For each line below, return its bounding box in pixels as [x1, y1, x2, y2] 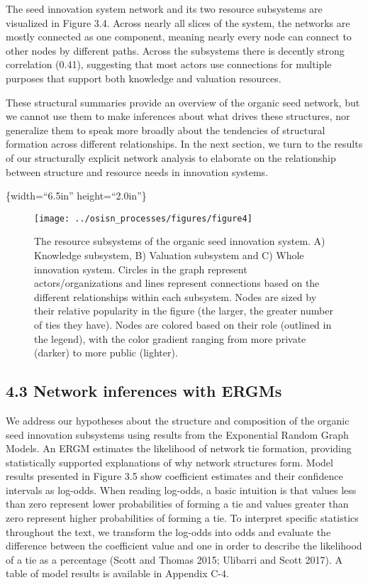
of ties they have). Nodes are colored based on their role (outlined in [34, 317, 332, 332]
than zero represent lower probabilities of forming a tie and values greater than [6, 496, 349, 511]
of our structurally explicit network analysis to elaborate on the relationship [6, 150, 336, 165]
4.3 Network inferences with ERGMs [6, 380, 282, 402]
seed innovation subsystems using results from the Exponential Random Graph [6, 427, 349, 442]
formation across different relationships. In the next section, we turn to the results [6, 136, 363, 151]
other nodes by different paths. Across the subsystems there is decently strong [6, 43, 345, 58]
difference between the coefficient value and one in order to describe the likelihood [6, 538, 362, 553]
